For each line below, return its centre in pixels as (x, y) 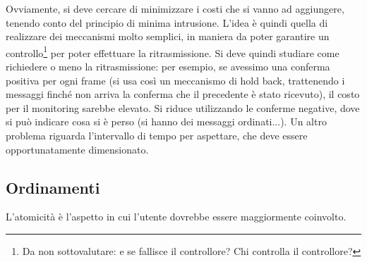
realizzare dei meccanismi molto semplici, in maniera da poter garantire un (168, 36)
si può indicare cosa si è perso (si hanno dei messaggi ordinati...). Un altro (166, 121)
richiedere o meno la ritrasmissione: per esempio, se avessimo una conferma (168, 67)
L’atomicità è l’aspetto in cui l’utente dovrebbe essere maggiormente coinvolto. (176, 217)
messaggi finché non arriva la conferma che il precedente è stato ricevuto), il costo (183, 94)
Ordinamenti (53, 187)
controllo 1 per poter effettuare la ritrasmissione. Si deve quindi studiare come (173, 51)
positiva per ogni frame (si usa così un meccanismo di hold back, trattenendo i (175, 80)
